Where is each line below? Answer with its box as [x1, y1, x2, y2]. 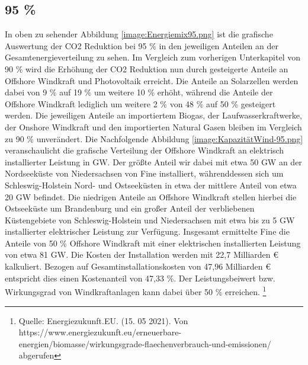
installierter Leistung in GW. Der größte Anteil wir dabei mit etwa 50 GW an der [5, 155, 302, 168]
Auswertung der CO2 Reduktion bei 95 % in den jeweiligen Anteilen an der [5, 39, 278, 52]
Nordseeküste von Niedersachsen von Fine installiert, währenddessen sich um [5, 167, 284, 180]
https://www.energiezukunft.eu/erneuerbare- [18, 326, 182, 338]
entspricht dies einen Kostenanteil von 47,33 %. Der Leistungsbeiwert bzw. [5, 271, 275, 284]
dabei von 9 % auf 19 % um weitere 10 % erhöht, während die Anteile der [5, 86, 273, 98]
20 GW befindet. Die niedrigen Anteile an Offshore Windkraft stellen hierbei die [5, 190, 297, 203]
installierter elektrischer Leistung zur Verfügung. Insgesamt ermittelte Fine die [5, 225, 290, 238]
